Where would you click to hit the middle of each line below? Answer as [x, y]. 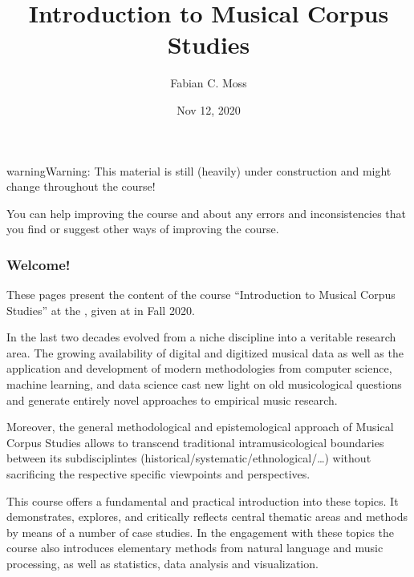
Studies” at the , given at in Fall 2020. [101, 310]
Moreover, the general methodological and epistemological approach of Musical [200, 427]
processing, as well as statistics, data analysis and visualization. [162, 563]
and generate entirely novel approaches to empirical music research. [172, 399]
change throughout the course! [81, 186]
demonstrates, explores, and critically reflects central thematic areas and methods [207, 516]
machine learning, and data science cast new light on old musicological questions [204, 384]
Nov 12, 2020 [209, 109]
